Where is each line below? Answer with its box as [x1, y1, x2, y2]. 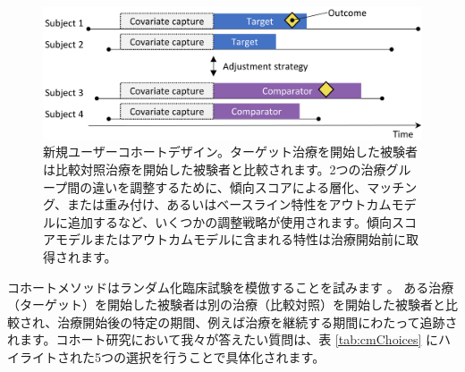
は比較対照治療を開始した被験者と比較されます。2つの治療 [43, 160, 386, 178]
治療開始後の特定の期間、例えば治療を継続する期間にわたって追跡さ [57, 312, 458, 331]
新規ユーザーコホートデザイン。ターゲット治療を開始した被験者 [43, 142, 418, 161]
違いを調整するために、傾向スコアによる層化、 [92, 177, 368, 196]
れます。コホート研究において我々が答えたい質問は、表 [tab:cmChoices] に [7, 330, 439, 349]
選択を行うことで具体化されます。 [125, 347, 325, 366]
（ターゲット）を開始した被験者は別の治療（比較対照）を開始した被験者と [7, 295, 445, 314]
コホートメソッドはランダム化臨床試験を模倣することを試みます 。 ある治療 [7, 277, 454, 296]
